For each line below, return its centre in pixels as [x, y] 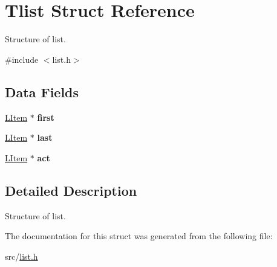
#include [22, 59]
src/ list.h [21, 256]
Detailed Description [71, 190]
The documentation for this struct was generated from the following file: [139, 236]
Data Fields [42, 92]
